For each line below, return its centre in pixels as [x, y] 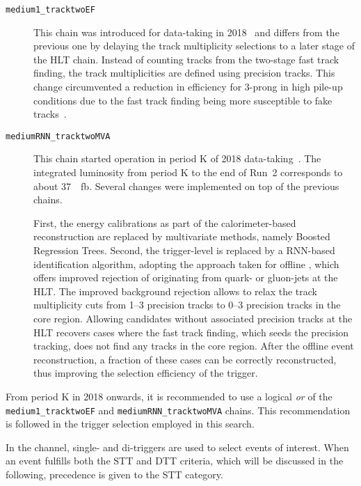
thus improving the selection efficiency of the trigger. [146, 373]
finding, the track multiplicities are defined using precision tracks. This [184, 73]
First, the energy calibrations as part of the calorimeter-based [165, 222]
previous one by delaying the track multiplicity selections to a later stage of [194, 46]
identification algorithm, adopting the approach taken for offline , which [186, 264]
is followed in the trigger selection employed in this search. [130, 424]
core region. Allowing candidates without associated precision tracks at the [193, 318]
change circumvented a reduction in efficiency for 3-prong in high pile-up [188, 87]
